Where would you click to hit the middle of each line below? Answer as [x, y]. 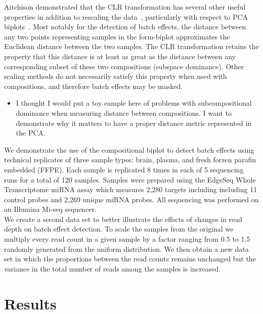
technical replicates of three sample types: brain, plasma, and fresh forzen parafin [130, 160]
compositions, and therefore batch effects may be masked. [94, 86]
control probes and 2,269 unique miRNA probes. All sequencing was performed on [131, 199]
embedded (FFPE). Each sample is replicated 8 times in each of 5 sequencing [124, 169]
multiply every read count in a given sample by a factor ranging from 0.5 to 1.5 [127, 239]
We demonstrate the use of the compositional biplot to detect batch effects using [129, 149]
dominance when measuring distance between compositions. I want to [124, 113]
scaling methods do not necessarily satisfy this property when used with [116, 76]
